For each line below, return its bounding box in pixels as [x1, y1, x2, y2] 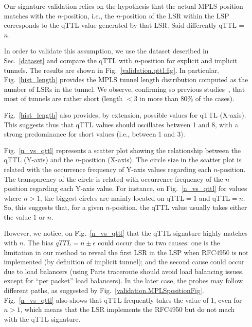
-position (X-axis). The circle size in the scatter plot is [79, 155, 242, 165]
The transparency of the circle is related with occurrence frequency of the [4, 173, 223, 184]
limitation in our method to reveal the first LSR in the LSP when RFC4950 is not [4, 247, 249, 257]
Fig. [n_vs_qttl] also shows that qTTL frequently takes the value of [4, 294, 209, 305]
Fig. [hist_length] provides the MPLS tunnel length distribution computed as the [4, 74, 248, 85]
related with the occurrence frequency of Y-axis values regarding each [4, 164, 212, 174]
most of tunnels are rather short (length [4, 93, 123, 103]
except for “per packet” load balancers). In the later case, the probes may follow [4, 275, 243, 286]
